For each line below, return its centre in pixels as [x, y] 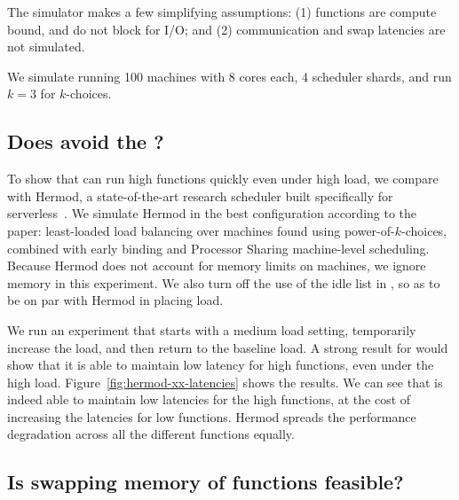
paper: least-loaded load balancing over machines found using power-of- [201, 230]
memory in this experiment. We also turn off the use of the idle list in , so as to [224, 282]
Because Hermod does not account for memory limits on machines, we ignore [217, 266]
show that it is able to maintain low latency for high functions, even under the [221, 365]
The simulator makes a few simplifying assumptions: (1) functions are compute [222, 12]
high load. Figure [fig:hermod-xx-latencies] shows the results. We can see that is [225, 382]
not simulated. [46, 47]
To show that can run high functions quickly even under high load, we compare [223, 179]
